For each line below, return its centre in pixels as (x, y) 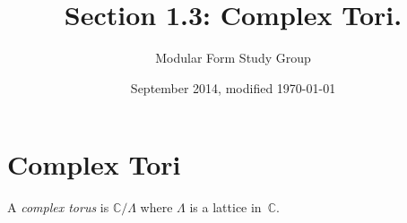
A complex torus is (58, 207)
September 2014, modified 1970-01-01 (233, 87)
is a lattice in (225, 207)
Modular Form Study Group (233, 58)
